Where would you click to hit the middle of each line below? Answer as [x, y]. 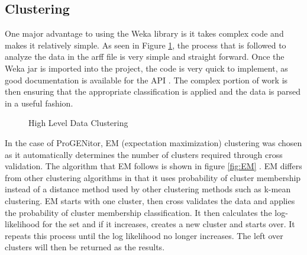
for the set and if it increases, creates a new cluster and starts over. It [169, 224]
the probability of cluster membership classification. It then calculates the [138, 212]
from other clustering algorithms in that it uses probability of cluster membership [153, 177]
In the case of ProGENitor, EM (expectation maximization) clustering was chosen [153, 142]
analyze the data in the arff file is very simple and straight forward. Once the [145, 57]
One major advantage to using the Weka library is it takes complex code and [144, 33]
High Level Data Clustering [78, 123]
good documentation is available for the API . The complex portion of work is [146, 80]
